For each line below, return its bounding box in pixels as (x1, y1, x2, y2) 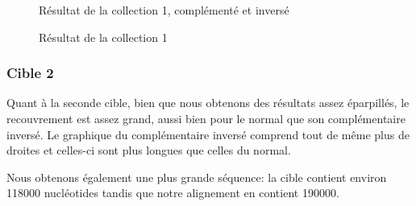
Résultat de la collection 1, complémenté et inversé (39, 2, 289, 18)
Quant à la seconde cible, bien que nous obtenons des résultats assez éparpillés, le (6, 94, 410, 111)
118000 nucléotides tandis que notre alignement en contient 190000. (6, 184, 339, 201)
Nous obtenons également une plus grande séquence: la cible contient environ (6, 168, 387, 185)
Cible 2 (6, 63, 54, 83)
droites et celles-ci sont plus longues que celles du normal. (6, 142, 291, 159)
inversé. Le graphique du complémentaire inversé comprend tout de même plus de (6, 126, 410, 142)
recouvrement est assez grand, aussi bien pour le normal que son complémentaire (6, 110, 406, 126)
